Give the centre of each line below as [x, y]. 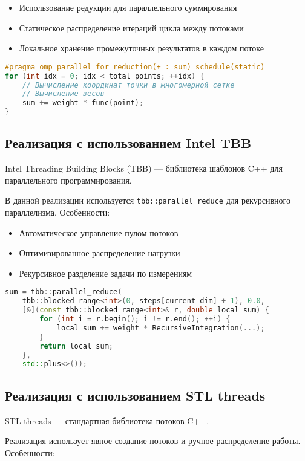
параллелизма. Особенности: [57, 212]
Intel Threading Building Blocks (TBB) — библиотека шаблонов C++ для [144, 168]
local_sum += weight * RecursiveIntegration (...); [161, 328]
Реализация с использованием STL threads [135, 395]
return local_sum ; [76, 346]
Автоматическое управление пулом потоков [99, 232]
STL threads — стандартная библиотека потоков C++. [107, 420]
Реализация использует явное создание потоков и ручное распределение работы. [153, 441]
